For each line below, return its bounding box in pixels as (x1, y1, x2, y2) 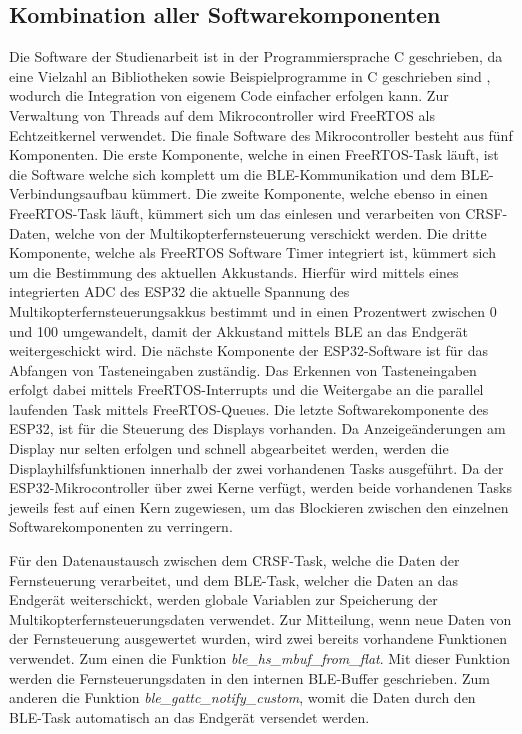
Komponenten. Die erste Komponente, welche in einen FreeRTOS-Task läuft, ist (9, 144, 499, 165)
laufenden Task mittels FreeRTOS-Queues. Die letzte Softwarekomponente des (9, 398, 489, 419)
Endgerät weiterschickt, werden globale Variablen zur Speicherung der (9, 589, 438, 610)
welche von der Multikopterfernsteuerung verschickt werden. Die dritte (54, 222, 487, 243)
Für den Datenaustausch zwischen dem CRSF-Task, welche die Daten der (9, 550, 460, 571)
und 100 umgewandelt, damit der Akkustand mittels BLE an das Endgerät (9, 320, 468, 341)
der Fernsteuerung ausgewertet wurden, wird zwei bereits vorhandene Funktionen (9, 628, 507, 649)
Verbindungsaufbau (9, 183, 128, 204)
